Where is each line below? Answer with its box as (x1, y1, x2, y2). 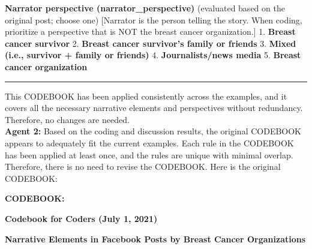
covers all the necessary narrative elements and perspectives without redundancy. (5, 101, 303, 114)
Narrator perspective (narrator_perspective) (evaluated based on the (5, 2, 285, 14)
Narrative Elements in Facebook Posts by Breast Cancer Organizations (5, 232, 306, 245)
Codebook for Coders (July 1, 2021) (5, 212, 158, 224)
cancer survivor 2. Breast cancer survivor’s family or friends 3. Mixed (5, 37, 296, 49)
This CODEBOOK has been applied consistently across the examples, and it (5, 89, 287, 102)
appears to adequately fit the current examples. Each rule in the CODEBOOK (5, 136, 294, 149)
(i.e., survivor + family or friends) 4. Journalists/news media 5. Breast (5, 49, 301, 61)
